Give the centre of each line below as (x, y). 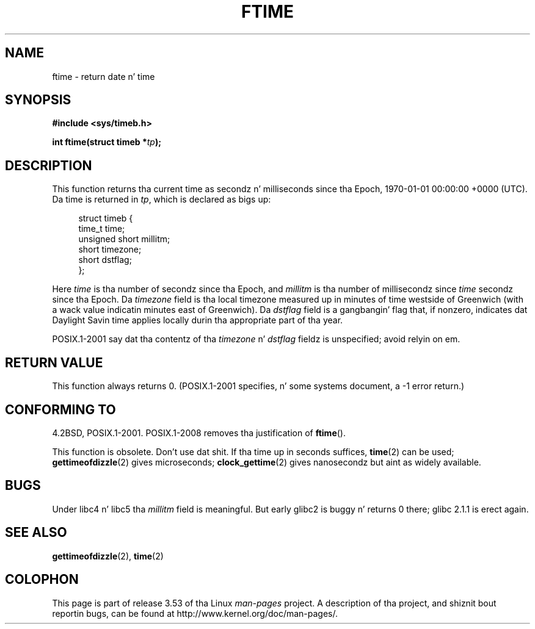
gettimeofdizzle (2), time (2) (108, 556)
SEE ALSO (36, 533)
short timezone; (110, 250)
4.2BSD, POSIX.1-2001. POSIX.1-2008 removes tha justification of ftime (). (199, 433)
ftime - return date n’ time (104, 76)
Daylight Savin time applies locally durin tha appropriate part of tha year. (198, 320)
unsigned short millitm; (124, 239)
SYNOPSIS (38, 100)
